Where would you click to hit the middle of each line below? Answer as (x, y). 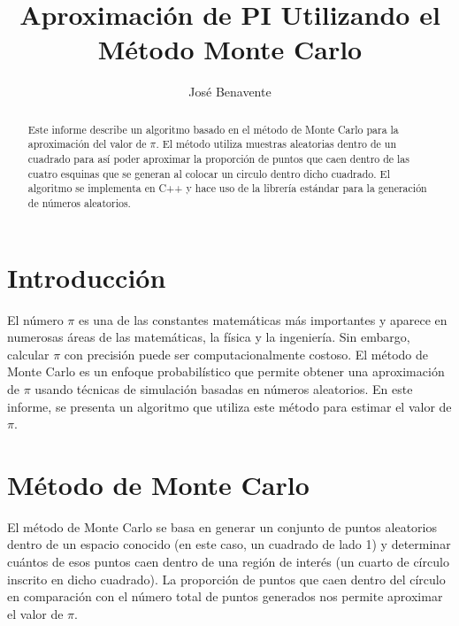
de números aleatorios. (79, 202)
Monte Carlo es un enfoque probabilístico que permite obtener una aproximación (226, 371)
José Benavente (230, 92)
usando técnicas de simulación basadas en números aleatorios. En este (224, 388)
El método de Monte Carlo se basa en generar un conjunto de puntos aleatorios (222, 526)
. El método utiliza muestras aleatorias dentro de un (276, 144)
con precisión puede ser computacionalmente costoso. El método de (246, 354)
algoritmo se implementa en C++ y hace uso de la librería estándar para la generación (227, 188)
